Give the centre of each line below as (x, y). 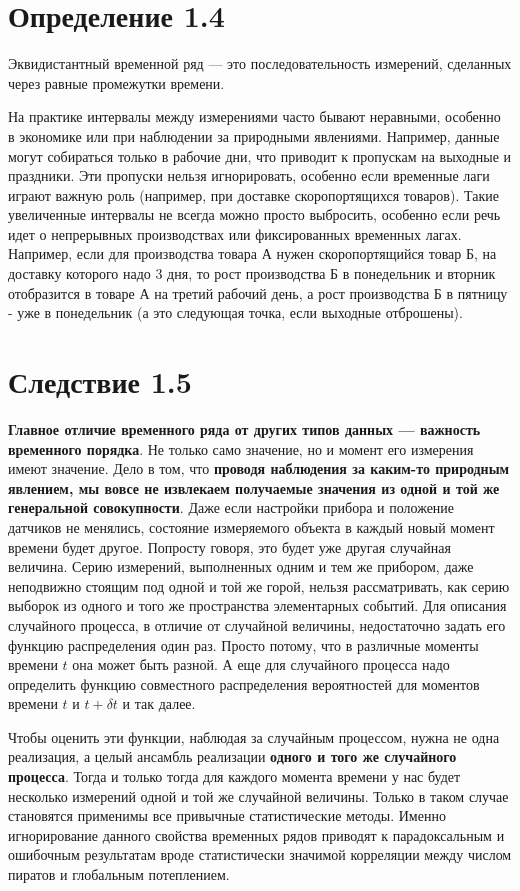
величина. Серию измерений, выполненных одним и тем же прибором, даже (241, 566)
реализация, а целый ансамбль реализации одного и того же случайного (232, 756)
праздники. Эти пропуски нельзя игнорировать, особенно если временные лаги (249, 175)
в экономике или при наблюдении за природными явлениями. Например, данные (254, 135)
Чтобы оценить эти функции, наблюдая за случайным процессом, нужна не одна (254, 736)
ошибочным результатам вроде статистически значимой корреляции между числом (260, 854)
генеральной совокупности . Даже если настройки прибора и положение (231, 507)
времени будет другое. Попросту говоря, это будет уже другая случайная (229, 546)
